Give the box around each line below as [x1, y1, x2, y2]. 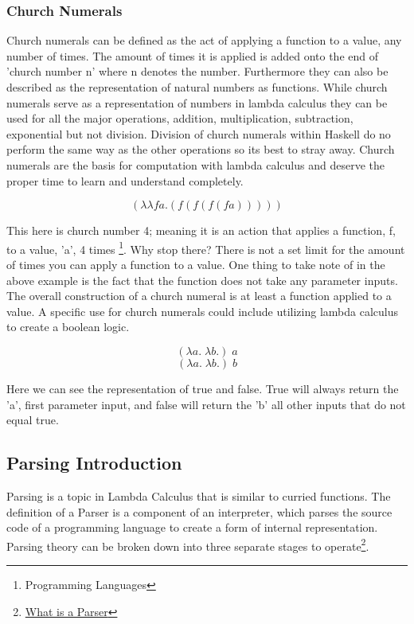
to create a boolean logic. [6, 318, 130, 335]
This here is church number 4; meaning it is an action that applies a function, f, [6, 222, 396, 239]
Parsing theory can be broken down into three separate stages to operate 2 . [6, 535, 369, 554]
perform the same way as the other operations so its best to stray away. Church [6, 141, 395, 158]
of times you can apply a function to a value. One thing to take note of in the [6, 256, 385, 272]
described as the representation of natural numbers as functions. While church [6, 79, 388, 95]
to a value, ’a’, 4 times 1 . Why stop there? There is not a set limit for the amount [6, 238, 405, 257]
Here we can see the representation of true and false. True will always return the [6, 380, 399, 396]
